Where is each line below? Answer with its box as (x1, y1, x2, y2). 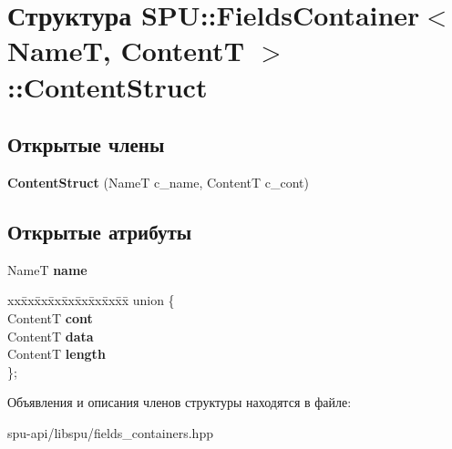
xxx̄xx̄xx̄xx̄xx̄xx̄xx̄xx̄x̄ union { (7, 291, 175, 310)
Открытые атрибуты (7, 217, 192, 245)
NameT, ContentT (7, 32, 245, 69)
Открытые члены (7, 130, 165, 158)
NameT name (7, 260, 87, 279)
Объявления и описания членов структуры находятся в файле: (7, 393, 352, 412)
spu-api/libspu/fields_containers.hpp (7, 423, 213, 442)
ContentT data (7, 326, 94, 345)
